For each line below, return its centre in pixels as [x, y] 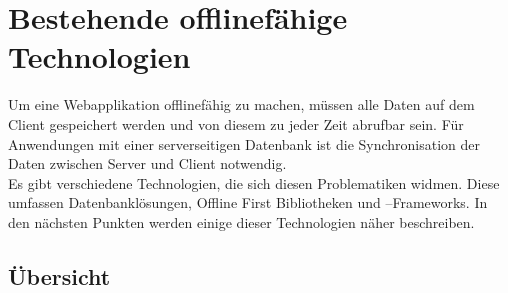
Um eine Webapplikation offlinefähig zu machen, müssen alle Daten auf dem [241, 104]
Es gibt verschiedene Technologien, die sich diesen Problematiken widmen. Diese [254, 182]
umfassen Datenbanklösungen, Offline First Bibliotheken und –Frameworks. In [248, 202]
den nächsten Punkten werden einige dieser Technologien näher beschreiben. [241, 221]
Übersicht [59, 275]
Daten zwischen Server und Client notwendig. [147, 163]
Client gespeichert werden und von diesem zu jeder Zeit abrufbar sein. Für [236, 123]
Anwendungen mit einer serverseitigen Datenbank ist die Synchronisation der [244, 143]
